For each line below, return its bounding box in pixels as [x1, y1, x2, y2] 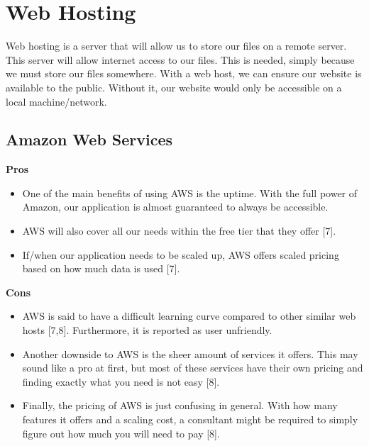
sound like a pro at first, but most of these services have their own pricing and [22, 360, 363, 375]
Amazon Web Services [6, 128, 173, 150]
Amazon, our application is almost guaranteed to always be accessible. [22, 199, 329, 214]
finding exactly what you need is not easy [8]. [22, 374, 220, 389]
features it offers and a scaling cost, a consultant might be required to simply [22, 412, 358, 427]
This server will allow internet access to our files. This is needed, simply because [6, 52, 355, 67]
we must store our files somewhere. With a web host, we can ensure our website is [6, 66, 362, 81]
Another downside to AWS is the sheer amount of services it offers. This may [22, 346, 358, 361]
